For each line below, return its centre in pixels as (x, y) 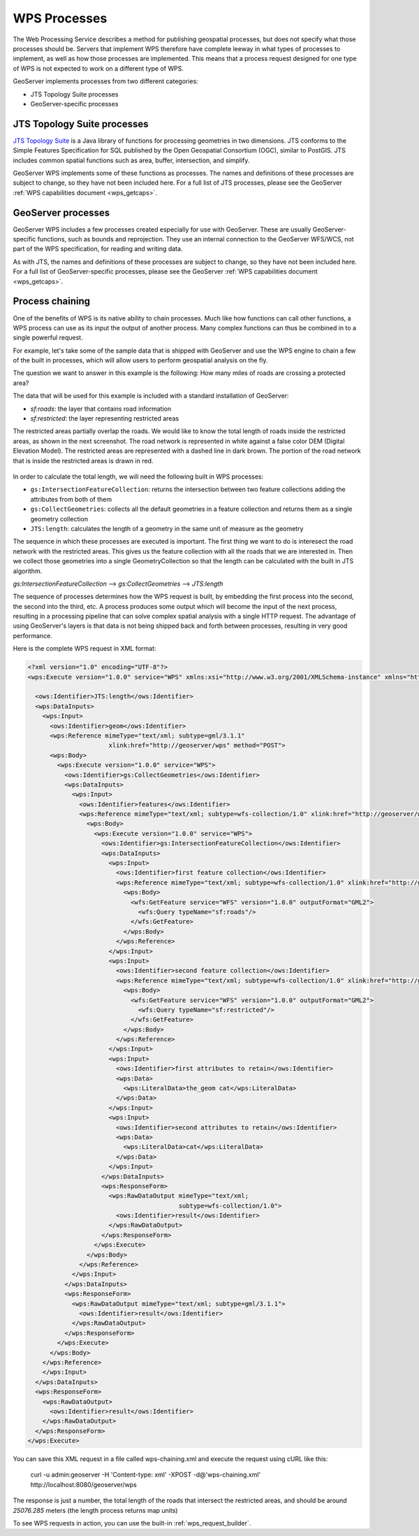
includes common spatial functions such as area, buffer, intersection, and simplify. (131, 160)
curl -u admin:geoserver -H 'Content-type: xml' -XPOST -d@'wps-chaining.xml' (146, 1475)
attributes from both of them (71, 499)
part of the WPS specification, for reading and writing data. (98, 249)
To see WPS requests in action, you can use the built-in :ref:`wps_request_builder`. (132, 1523)
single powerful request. (48, 338)
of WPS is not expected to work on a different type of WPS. (98, 68)
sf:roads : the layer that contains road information (101, 409)
